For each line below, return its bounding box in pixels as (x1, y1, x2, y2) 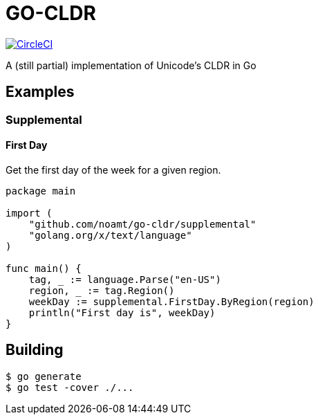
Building (6, 341, 64, 359)
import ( (6, 207, 53, 219)
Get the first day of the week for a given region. (6, 163, 221, 176)
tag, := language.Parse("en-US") (28, 273, 221, 285)
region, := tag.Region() (28, 284, 175, 296)
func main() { (6, 262, 82, 274)
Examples (6, 83, 75, 101)
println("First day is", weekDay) (28, 307, 216, 318)
